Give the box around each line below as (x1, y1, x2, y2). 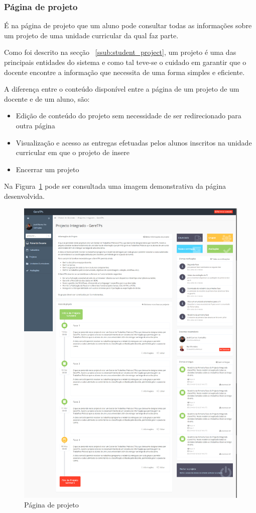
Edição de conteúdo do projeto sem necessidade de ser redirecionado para (16, 110, 241, 121)
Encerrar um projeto (16, 164, 79, 174)
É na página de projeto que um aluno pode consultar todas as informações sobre (4, 20, 252, 31)
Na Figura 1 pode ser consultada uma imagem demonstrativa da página (4, 181, 226, 191)
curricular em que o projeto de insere (16, 147, 130, 158)
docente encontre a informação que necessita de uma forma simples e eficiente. (4, 66, 245, 77)
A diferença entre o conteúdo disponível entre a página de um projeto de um (4, 84, 239, 94)
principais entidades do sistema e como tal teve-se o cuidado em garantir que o (4, 57, 246, 67)
